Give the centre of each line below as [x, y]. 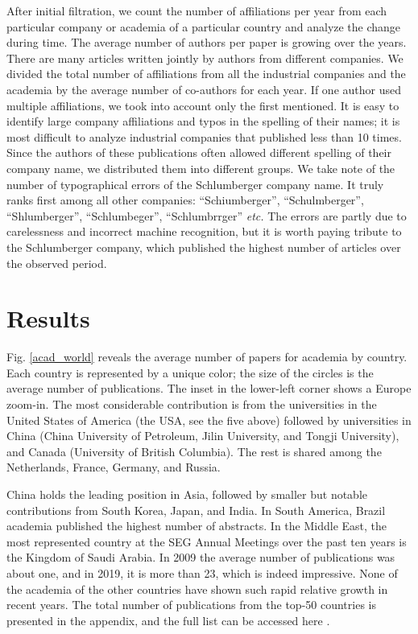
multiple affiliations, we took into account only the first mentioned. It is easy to [203, 105]
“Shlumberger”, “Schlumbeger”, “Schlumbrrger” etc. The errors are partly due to [207, 215]
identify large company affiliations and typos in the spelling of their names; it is [203, 121]
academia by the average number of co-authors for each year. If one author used [204, 89]
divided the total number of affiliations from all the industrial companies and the [206, 74]
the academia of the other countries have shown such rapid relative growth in [197, 589]
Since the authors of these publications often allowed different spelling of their [199, 152]
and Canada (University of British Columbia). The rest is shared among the [194, 451]
